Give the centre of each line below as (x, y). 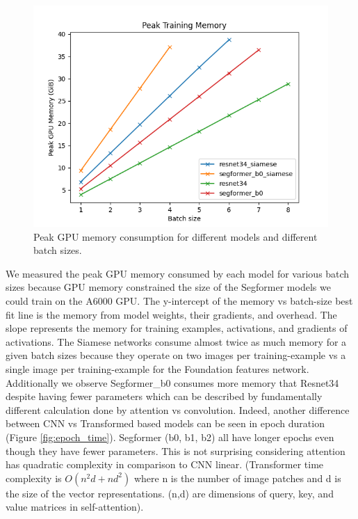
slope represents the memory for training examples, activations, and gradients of (177, 328)
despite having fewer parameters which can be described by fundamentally (164, 396)
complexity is (34, 478)
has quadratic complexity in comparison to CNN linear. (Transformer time (165, 464)
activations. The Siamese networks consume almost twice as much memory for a (176, 341)
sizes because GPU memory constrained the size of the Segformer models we (168, 287)
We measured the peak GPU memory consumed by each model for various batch (178, 273)
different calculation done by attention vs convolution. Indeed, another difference (178, 409)
